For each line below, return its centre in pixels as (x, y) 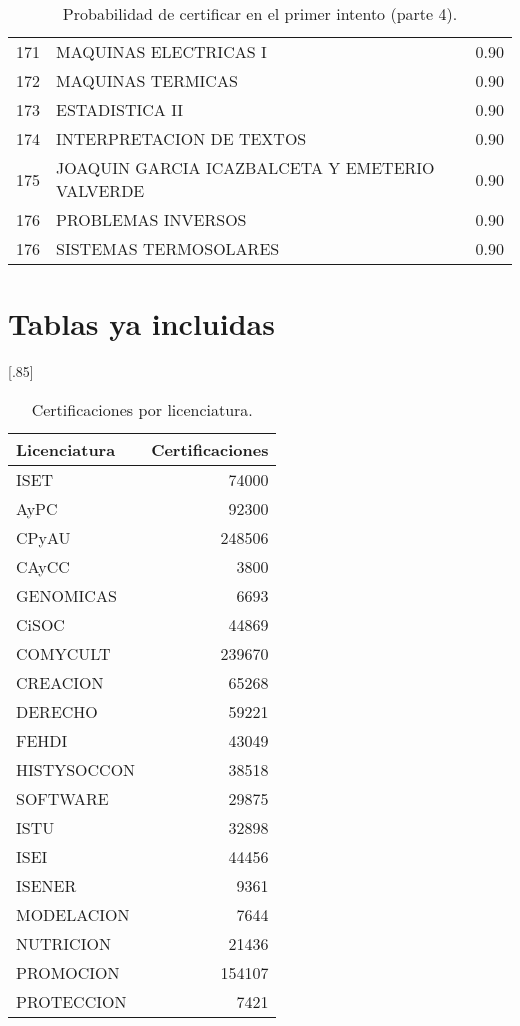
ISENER (46, 885)
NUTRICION (63, 943)
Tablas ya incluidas (141, 323)
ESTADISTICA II (120, 109)
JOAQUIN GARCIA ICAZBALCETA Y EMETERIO (245, 167)
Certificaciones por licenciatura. (142, 409)
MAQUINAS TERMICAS (147, 80)
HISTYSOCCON (76, 769)
